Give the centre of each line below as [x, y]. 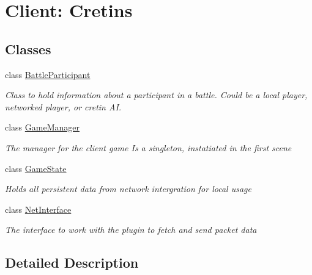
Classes [28, 48]
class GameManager [43, 127]
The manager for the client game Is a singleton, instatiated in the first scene [148, 147]
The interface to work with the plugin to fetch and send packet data [131, 230]
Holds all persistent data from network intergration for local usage [128, 189]
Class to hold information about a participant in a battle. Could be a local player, [156, 95]
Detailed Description [72, 262]
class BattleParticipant [48, 74]
